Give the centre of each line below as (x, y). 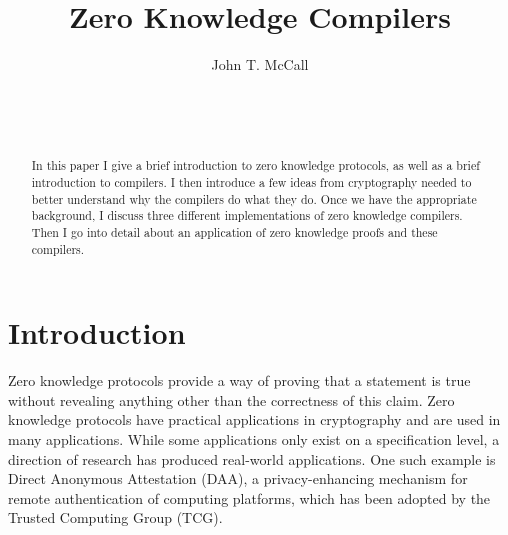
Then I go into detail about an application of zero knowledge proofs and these (234, 231)
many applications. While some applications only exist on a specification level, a (254, 438)
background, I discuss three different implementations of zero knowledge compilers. (247, 215)
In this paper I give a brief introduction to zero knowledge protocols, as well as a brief (255, 165)
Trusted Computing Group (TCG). (115, 517)
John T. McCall (260, 64)
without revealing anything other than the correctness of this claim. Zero (231, 399)
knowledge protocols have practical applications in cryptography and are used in (254, 419)
